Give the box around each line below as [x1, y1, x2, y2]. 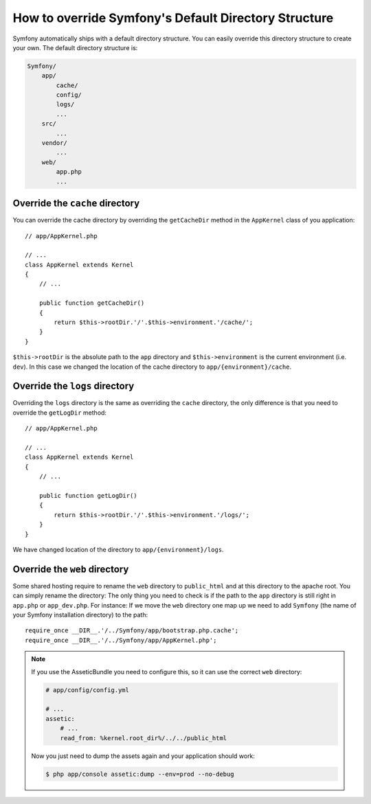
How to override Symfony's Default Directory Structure [12, 10, 334, 25]
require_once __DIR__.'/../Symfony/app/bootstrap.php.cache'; [25, 627, 239, 634]
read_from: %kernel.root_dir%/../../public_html [60, 734, 227, 742]
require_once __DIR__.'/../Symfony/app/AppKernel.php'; [25, 636, 217, 644]
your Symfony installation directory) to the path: [12, 611, 148, 619]
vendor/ [41, 139, 68, 147]
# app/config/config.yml [45, 686, 130, 693]
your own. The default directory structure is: [12, 43, 138, 51]
